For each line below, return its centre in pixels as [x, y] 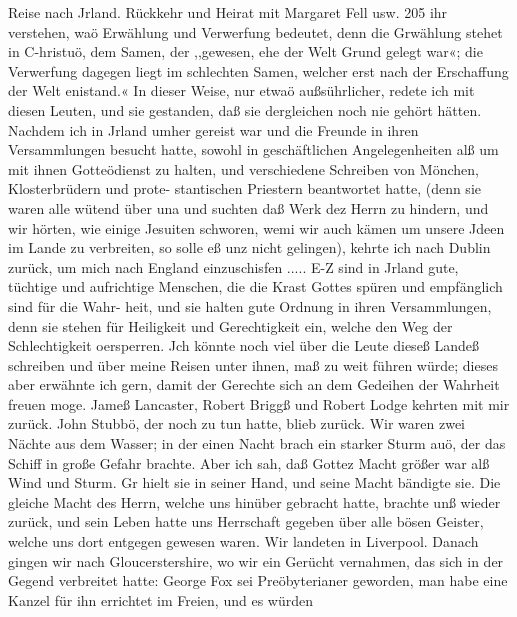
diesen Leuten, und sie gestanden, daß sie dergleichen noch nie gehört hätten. [245, 109]
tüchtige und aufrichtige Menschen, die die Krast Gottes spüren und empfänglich [255, 286]
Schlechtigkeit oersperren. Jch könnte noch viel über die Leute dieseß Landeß [244, 345]
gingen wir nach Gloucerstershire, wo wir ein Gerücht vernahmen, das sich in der [256, 560]
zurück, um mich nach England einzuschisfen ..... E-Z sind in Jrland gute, [233, 266]
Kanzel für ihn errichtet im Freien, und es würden [160, 599]
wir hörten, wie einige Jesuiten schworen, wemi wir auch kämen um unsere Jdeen [256, 227]
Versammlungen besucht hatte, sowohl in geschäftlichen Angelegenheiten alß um [253, 149]
